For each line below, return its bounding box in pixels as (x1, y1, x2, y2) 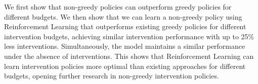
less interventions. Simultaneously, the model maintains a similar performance (4, 41, 245, 51)
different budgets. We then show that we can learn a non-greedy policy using (4, 11, 242, 22)
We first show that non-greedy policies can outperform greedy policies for (4, 2, 232, 12)
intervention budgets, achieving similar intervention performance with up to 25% (4, 31, 254, 41)
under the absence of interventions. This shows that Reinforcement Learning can (4, 50, 254, 61)
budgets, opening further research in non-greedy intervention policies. (4, 70, 219, 81)
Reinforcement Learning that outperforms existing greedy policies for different (4, 21, 246, 32)
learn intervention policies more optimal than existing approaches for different (4, 60, 246, 71)
